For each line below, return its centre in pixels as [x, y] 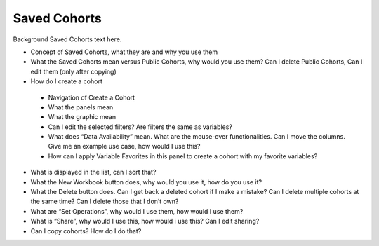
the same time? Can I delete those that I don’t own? [105, 201]
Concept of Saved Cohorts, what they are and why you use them [124, 52]
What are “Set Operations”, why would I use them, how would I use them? [137, 211]
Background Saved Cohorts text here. [67, 39]
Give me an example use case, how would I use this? [124, 146]
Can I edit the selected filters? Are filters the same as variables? [140, 127]
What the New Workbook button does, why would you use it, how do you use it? [146, 182]
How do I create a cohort [67, 81]
